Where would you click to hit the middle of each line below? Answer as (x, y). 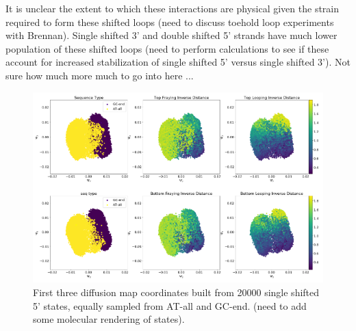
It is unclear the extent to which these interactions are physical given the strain (173, 8)
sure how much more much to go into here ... (100, 75)
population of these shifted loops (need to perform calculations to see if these (167, 48)
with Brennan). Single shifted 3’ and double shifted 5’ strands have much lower (171, 35)
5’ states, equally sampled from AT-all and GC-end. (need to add (170, 305)
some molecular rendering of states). (109, 319)
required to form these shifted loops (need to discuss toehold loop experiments (170, 22)
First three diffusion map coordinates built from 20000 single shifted (176, 292)
